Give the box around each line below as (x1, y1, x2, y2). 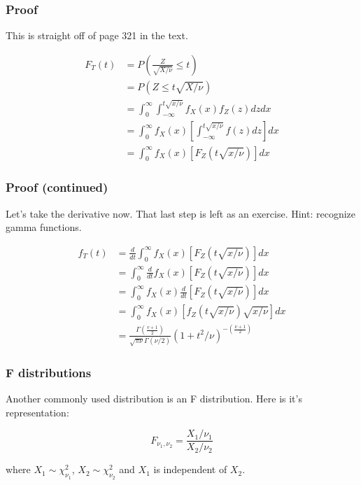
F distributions (6, 363, 92, 381)
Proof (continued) (6, 178, 108, 196)
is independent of (153, 462, 227, 477)
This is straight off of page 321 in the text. (6, 28, 188, 43)
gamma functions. (6, 220, 82, 234)
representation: (6, 405, 69, 419)
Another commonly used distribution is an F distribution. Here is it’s (6, 391, 302, 406)
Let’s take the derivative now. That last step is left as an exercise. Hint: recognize (6, 206, 356, 220)
